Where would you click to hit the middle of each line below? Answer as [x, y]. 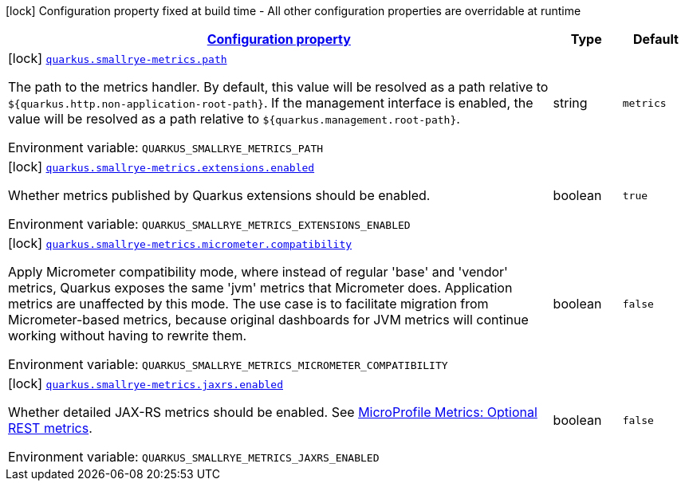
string [570, 103]
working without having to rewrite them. [128, 336]
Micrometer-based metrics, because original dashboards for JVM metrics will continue [268, 320]
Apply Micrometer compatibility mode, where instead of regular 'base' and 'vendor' [258, 272]
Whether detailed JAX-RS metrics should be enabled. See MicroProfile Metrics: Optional [273, 412]
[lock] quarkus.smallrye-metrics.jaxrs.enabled [146, 383]
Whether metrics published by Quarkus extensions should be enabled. [219, 195]
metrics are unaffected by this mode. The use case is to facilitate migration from [248, 304]
